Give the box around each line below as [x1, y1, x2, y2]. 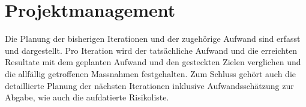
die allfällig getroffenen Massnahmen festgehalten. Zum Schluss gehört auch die [5, 67, 296, 80]
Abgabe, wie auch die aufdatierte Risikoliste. [5, 91, 169, 103]
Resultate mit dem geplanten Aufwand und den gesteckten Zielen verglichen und [5, 56, 301, 68]
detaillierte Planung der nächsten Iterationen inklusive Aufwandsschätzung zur [5, 79, 294, 91]
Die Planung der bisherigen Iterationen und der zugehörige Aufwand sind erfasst [5, 32, 301, 45]
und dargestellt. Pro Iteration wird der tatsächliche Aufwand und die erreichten [5, 44, 298, 56]
